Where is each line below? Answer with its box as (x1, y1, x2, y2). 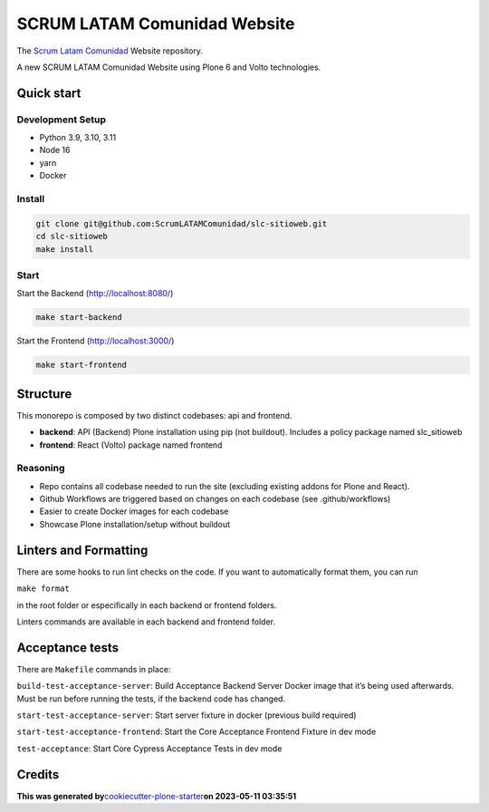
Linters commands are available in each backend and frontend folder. (16, 616, 276, 627)
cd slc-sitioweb (35, 231, 109, 242)
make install (35, 244, 94, 254)
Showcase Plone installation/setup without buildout (39, 518, 231, 529)
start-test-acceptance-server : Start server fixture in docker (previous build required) (16, 710, 357, 720)
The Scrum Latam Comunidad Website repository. (16, 45, 204, 56)
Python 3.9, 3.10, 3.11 (39, 132, 117, 143)
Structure (16, 386, 72, 401)
